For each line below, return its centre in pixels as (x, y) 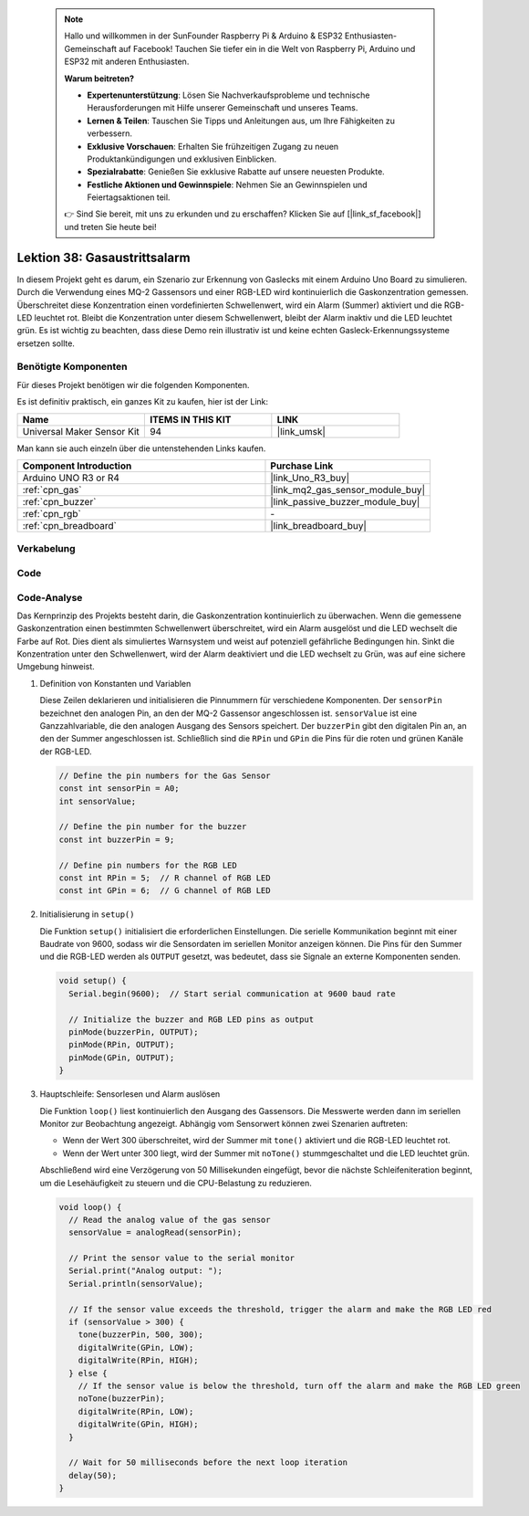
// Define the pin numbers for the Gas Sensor (165, 775)
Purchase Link (302, 466)
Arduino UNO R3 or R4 (71, 478)
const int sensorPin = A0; (119, 789)
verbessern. (109, 133)
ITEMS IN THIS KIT (190, 419)
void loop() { (90, 1207)
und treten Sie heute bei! (110, 226)
